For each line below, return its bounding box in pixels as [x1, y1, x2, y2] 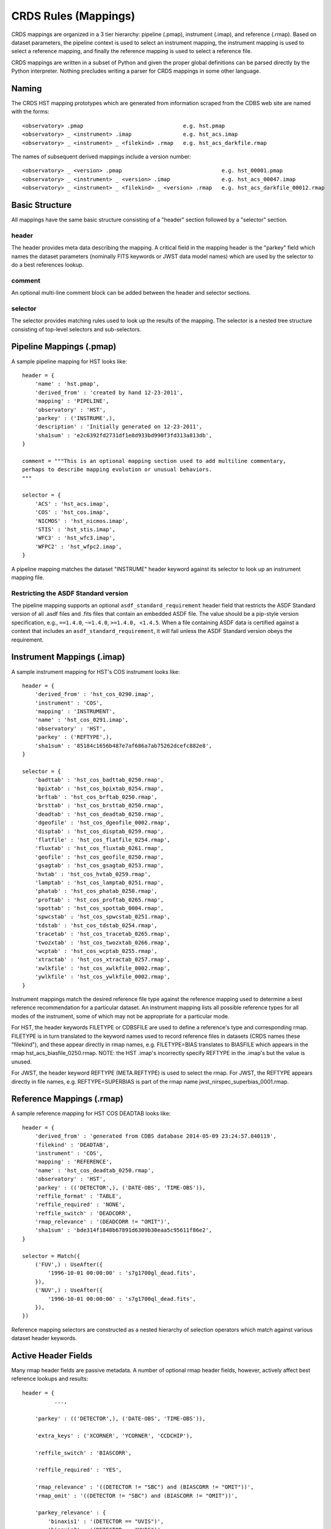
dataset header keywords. [11, 1335, 78, 1342]
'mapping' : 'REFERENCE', [34, 1158, 113, 1165]
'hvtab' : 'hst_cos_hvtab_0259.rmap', [34, 870, 151, 878]
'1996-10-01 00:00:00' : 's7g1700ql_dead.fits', [48, 1295, 197, 1302]
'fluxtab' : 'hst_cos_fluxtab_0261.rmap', [34, 845, 164, 852]
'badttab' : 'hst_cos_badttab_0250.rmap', [34, 777, 164, 783]
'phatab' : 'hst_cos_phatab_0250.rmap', [34, 887, 158, 895]
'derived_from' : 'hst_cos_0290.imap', [34, 691, 155, 698]
